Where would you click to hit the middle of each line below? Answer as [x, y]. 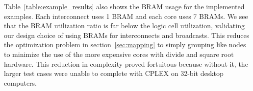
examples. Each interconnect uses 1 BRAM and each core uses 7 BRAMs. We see [126, 16]
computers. [21, 82]
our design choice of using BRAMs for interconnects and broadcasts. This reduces [127, 35]
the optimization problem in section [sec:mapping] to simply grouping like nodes [125, 45]
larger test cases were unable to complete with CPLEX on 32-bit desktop [114, 73]
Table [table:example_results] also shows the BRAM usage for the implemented [124, 6]
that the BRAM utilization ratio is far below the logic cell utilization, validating [124, 26]
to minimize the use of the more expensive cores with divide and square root [119, 54]
